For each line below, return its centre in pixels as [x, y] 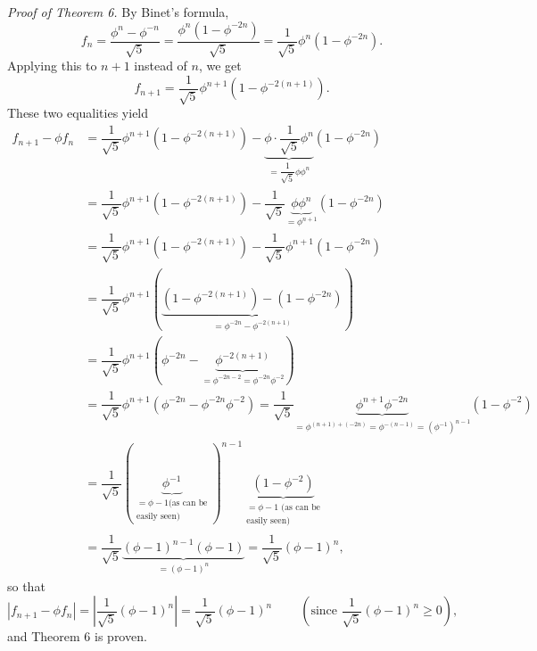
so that [26, 585]
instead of [161, 66]
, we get [220, 66]
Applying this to [52, 66]
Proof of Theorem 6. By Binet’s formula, [118, 12]
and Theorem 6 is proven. [77, 636]
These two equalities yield [78, 113]
